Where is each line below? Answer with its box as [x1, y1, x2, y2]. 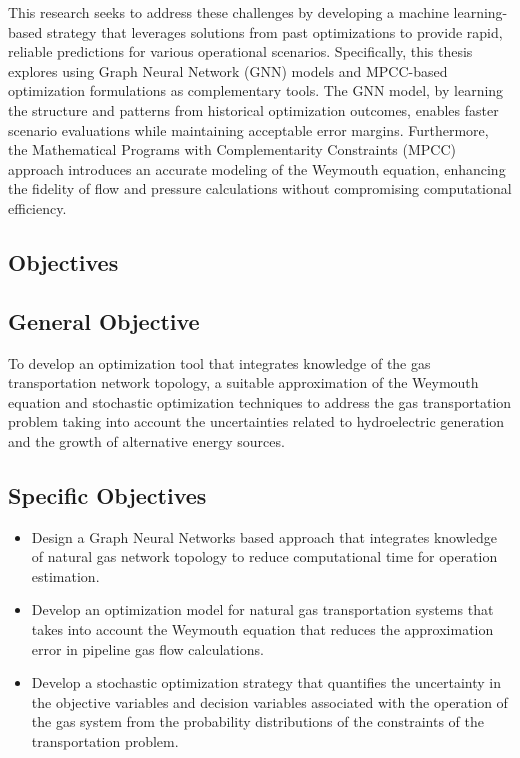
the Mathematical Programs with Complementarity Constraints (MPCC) [8, 139, 456, 160]
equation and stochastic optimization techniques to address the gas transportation [8, 391, 512, 412]
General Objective [8, 305, 200, 336]
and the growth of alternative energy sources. [8, 430, 285, 451]
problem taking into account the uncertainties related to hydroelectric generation [8, 411, 505, 432]
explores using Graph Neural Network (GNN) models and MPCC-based [8, 60, 448, 81]
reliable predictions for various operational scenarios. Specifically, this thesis [8, 41, 473, 62]
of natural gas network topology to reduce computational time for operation [31, 546, 498, 567]
